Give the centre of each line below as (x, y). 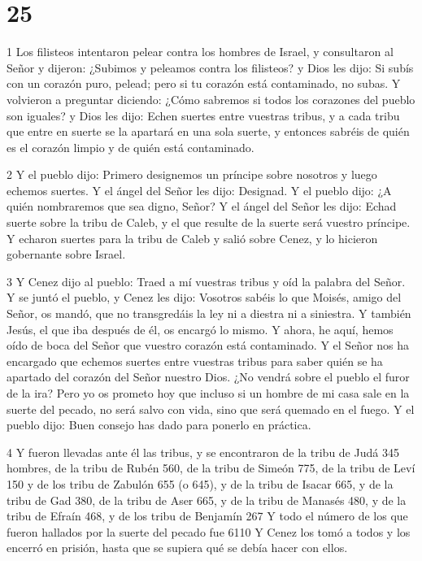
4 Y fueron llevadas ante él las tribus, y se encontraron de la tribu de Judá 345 (203, 452)
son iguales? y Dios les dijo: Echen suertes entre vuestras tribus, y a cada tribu (203, 115)
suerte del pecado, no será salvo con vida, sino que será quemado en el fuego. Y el (211, 409)
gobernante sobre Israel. (66, 254)
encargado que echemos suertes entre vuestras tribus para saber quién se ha (195, 361)
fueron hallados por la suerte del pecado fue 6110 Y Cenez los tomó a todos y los (209, 531)
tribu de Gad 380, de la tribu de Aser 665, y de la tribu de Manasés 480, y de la (207, 500)
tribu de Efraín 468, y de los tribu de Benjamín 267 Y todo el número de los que (207, 516)
